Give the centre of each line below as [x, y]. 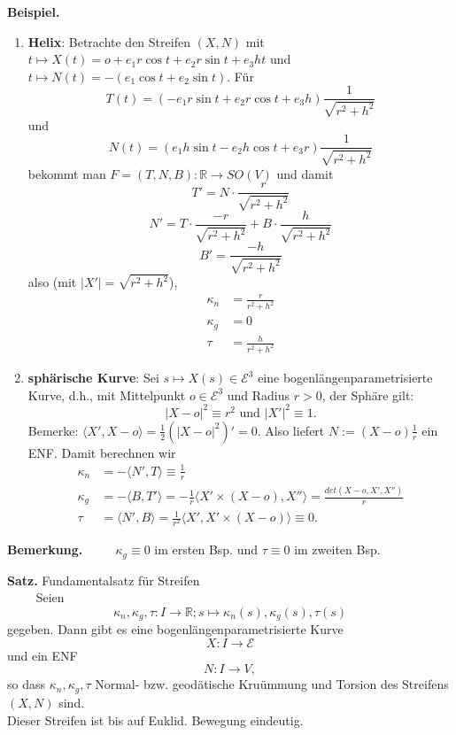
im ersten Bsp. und [206, 549]
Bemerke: [53, 430]
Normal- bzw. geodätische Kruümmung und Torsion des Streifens [272, 684]
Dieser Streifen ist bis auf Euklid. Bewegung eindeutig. [155, 720]
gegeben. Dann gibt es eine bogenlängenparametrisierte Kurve [175, 629]
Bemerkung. [45, 549]
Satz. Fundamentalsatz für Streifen [104, 580]
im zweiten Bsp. [337, 549]
